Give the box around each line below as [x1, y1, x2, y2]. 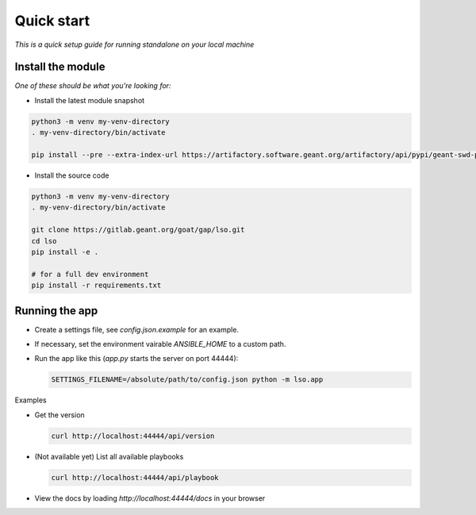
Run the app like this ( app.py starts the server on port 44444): [34, 354, 239, 363]
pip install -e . [31, 247, 99, 256]
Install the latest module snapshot [34, 95, 145, 105]
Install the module [14, 60, 106, 74]
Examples [14, 395, 47, 405]
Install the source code [34, 171, 109, 180]
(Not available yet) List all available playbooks [34, 452, 184, 461]
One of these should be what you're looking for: [14, 81, 171, 90]
